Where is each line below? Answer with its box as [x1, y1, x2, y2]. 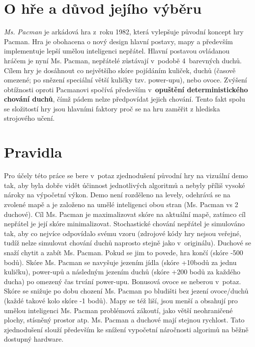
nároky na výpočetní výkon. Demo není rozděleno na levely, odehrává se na [4, 189, 230, 200]
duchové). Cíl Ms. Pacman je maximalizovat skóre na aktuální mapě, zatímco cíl [4, 209, 246, 219]
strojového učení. [4, 113, 55, 123]
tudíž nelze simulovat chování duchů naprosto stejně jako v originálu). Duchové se [4, 238, 252, 248]
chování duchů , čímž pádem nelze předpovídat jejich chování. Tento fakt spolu [4, 94, 245, 104]
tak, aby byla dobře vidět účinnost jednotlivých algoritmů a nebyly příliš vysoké [4, 180, 245, 190]
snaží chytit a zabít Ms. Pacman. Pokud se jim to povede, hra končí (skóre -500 [4, 247, 243, 257]
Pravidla [4, 142, 62, 162]
